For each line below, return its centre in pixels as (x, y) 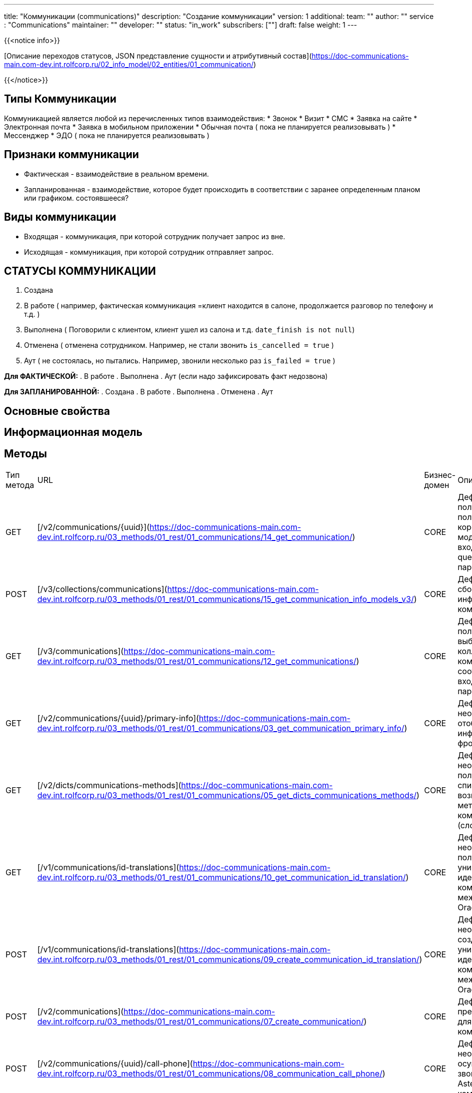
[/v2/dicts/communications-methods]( (109, 785)
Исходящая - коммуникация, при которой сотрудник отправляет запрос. (149, 252)
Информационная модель (73, 432)
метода (20, 485)
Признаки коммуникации (71, 155)
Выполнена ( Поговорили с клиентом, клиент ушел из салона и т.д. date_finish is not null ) (189, 330)
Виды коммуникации (60, 217)
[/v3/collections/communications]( (102, 589)
